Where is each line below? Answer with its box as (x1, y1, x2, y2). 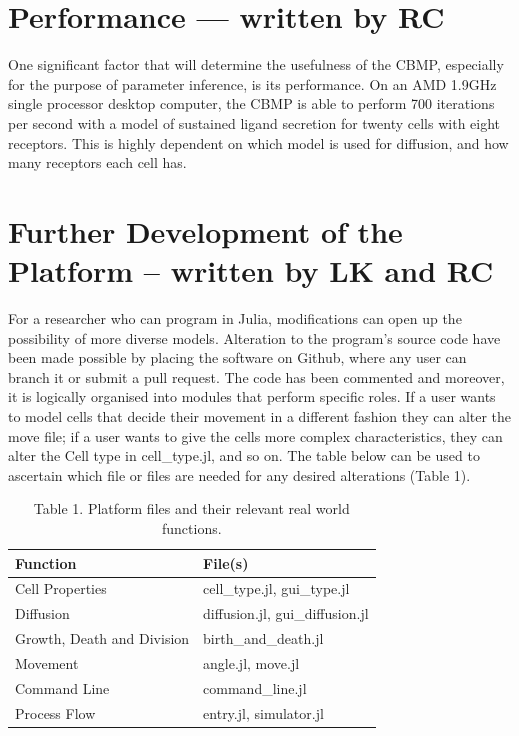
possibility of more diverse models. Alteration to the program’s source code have (8, 327, 501, 348)
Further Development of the (8, 210, 403, 251)
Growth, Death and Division (15, 628, 190, 649)
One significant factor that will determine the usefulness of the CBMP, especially (8, 54, 504, 75)
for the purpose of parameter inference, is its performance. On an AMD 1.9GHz (8, 73, 497, 94)
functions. (161, 517, 222, 538)
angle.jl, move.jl (203, 652, 300, 673)
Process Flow (15, 702, 96, 723)
